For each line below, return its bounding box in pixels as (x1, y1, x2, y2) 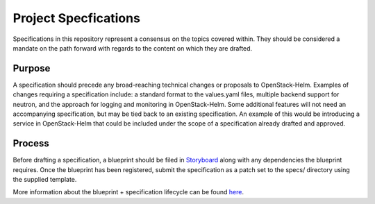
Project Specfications (12, 10, 140, 26)
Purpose (12, 62, 51, 74)
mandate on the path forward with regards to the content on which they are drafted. (12, 44, 253, 52)
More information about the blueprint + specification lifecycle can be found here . (12, 188, 244, 196)
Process (12, 137, 49, 149)
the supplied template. (12, 176, 77, 184)
